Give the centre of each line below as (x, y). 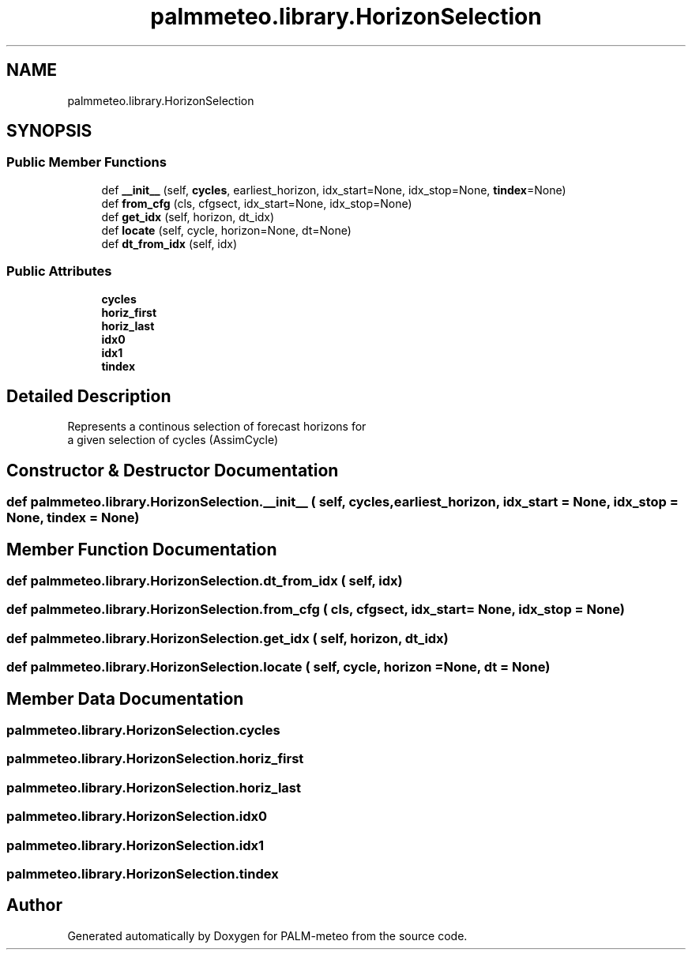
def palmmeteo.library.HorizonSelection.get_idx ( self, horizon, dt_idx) (228, 638)
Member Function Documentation (142, 549)
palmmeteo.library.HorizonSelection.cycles (143, 730)
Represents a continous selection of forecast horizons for (217, 427)
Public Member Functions (86, 162)
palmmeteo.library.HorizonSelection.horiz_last (154, 787)
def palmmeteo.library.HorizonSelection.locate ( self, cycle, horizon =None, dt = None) (278, 667)
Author (34, 905)
